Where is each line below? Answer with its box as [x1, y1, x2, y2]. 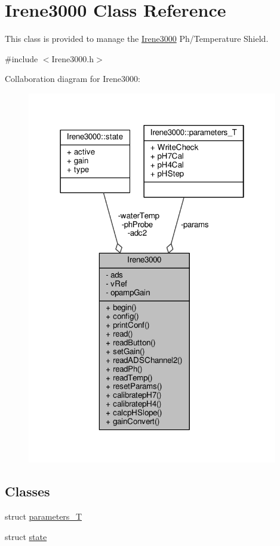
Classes [5, 482, 50, 501]
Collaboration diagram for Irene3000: [5, 72, 140, 85]
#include [5, 52, 38, 65]
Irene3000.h [51, 52, 94, 65]
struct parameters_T [5, 510, 82, 523]
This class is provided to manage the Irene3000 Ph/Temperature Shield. [5, 32, 269, 45]
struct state [5, 530, 47, 542]
